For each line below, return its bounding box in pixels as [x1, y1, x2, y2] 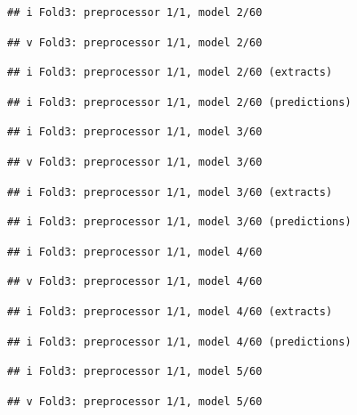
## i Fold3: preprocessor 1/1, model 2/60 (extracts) [7, 66, 333, 79]
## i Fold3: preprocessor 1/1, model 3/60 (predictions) [7, 216, 352, 229]
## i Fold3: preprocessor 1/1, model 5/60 [7, 365, 263, 378]
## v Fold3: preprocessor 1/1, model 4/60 [7, 275, 263, 289]
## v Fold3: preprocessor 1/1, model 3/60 [7, 155, 263, 168]
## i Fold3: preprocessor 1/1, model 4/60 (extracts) [7, 305, 333, 318]
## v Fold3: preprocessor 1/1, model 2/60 [7, 36, 263, 49]
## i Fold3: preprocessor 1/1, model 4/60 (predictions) [7, 335, 352, 348]
